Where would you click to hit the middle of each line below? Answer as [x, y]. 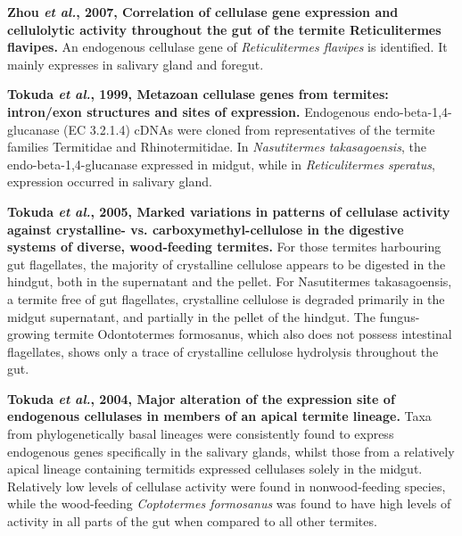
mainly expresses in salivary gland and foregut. [136, 64]
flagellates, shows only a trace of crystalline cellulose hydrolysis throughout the [223, 351]
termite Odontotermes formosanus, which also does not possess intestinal [253, 334]
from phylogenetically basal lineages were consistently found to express [201, 434]
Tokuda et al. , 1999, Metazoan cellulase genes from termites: [198, 94]
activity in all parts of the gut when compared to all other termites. [192, 521]
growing [29, 334]
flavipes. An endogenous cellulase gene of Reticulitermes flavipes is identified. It [227, 47]
